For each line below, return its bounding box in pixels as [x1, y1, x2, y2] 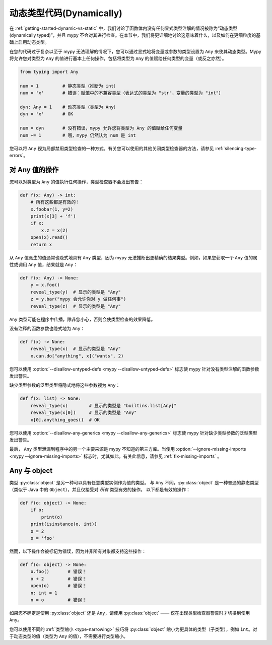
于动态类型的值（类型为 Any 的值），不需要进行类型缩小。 [9, 633, 128, 639]
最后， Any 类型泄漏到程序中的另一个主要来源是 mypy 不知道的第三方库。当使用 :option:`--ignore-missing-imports [9, 446, 246, 452]
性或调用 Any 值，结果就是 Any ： [9, 261, 78, 267]
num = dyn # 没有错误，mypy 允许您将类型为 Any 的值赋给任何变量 [20, 125, 183, 131]
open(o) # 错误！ [30, 583, 87, 589]
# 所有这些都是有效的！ [30, 199, 81, 205]
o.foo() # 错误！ [30, 569, 87, 575]
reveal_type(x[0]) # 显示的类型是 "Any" [30, 410, 137, 415]
